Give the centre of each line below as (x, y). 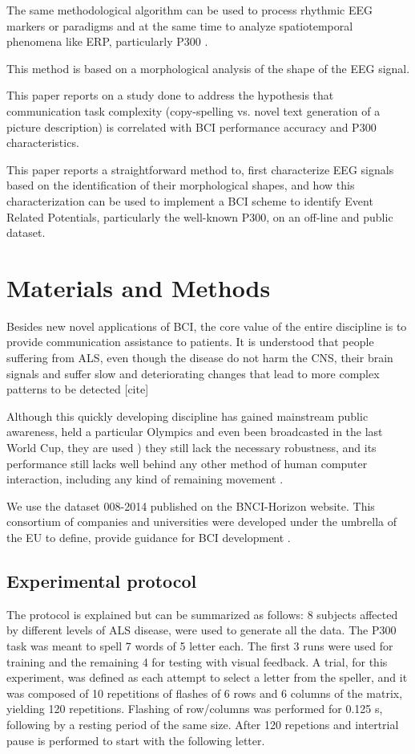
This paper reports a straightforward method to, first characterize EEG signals (200, 169)
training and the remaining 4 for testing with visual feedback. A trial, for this (197, 661)
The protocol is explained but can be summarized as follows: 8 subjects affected (202, 614)
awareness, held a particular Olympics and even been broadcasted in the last (195, 432)
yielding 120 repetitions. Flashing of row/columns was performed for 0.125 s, (195, 709)
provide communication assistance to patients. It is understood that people (190, 342)
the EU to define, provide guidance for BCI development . (149, 537)
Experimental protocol (102, 580)
